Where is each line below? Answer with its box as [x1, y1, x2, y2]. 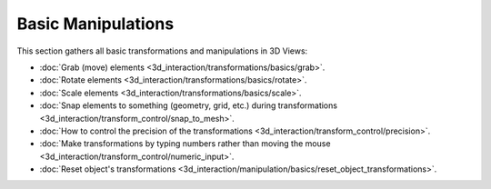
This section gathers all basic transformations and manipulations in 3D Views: [16, 45, 308, 56]
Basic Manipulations [16, 14, 175, 34]
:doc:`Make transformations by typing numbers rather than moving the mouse [39, 138, 331, 149]
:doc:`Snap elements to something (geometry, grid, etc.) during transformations [39, 100, 338, 111]
